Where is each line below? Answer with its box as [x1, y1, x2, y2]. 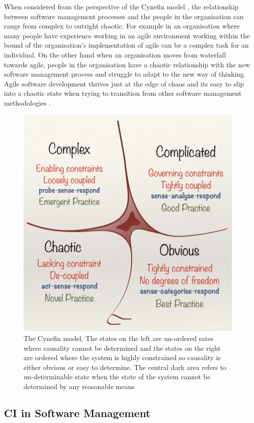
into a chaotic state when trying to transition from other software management [4, 88, 242, 98]
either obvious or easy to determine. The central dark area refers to [24, 362, 226, 372]
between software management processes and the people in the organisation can [4, 11, 244, 21]
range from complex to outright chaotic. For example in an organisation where [4, 21, 240, 31]
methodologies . [4, 97, 51, 108]
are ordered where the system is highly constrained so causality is [24, 352, 221, 363]
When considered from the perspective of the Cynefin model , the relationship [4, 1, 239, 11]
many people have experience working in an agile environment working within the [4, 30, 250, 40]
